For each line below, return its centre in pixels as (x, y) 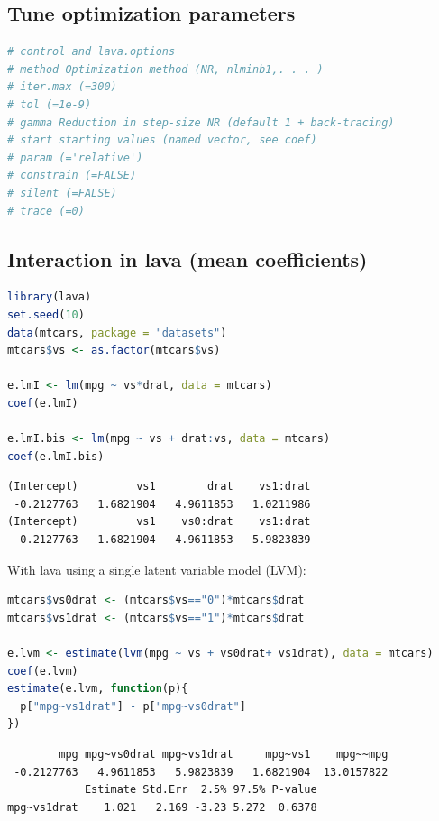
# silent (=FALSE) (62, 193)
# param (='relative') (75, 157)
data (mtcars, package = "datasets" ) (117, 332)
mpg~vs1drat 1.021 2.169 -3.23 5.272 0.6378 (162, 807)
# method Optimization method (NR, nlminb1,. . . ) (165, 69)
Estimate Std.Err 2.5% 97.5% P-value (201, 790)
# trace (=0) (46, 211)
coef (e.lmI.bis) (56, 456)
